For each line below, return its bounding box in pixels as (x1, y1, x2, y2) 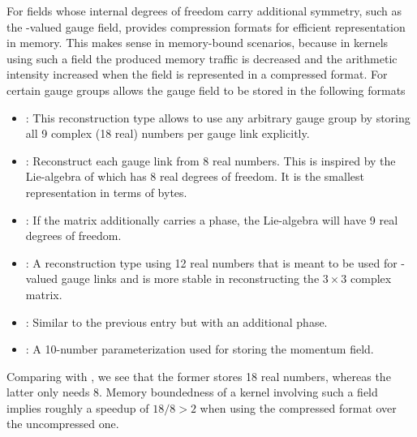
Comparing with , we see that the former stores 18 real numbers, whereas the (6, 367, 391, 384)
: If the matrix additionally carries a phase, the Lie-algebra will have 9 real (25, 211, 398, 228)
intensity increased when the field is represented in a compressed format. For (6, 66, 388, 83)
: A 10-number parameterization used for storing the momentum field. (25, 341, 374, 358)
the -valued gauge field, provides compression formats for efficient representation (6, 18, 406, 35)
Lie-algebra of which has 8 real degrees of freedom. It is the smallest (25, 168, 364, 185)
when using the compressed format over (200, 399, 397, 416)
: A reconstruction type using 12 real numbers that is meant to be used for (25, 254, 398, 271)
